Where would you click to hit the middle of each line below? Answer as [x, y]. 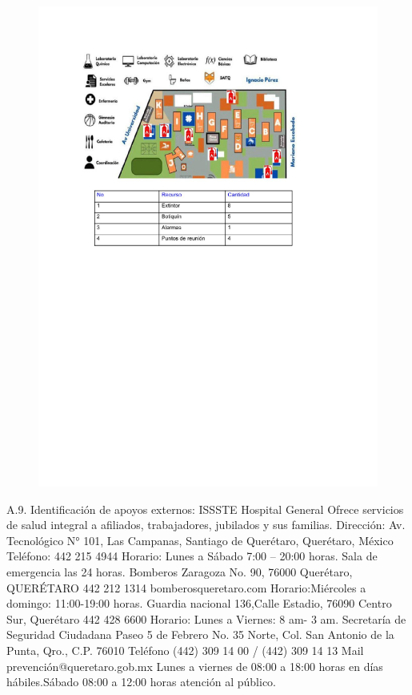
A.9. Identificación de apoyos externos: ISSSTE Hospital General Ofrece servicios [205, 509]
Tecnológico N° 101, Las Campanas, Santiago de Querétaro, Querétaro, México [200, 540]
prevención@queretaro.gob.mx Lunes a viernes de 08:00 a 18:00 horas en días [195, 666]
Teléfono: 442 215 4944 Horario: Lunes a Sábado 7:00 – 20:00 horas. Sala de [192, 556]
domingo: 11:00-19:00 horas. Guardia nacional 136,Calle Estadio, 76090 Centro [199, 603]
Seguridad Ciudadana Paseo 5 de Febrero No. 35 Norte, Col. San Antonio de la [200, 634]
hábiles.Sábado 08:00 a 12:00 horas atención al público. [142, 682]
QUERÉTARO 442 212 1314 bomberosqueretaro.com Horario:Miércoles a [186, 587]
